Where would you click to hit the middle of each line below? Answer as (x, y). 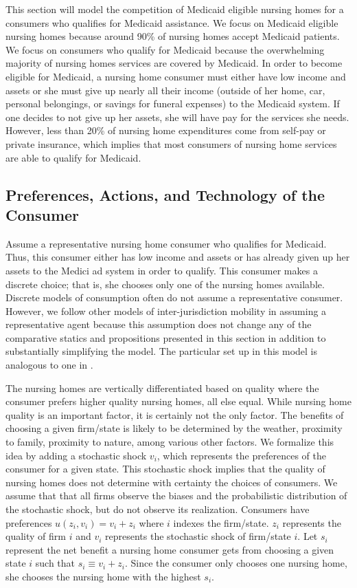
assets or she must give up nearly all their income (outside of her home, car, (165, 90)
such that (55, 563)
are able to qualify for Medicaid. (73, 157)
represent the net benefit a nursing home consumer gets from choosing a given (170, 549)
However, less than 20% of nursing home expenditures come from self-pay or (166, 130)
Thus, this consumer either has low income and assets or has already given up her (178, 257)
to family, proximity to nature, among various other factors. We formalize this (170, 442)
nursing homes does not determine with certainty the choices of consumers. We (172, 482)
